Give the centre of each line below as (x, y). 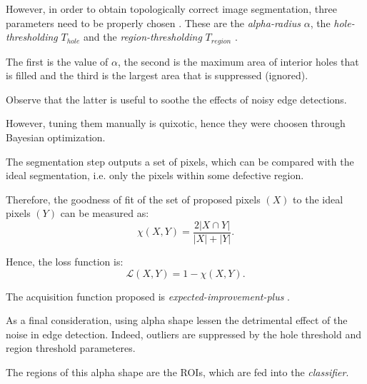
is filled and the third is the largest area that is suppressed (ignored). (157, 75)
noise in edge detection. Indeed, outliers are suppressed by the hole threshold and (184, 334)
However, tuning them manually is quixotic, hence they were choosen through (176, 123)
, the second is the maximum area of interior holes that (238, 61)
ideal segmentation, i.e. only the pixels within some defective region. (155, 175)
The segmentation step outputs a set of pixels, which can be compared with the (180, 161)
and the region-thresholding (143, 37)
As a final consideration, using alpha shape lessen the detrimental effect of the (177, 320)
